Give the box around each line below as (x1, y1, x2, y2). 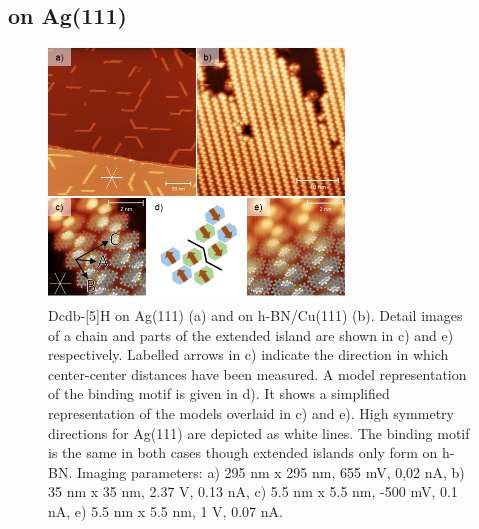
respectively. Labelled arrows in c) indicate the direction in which (48, 344, 449, 365)
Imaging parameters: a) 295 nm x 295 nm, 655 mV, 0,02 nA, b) (76, 461, 465, 482)
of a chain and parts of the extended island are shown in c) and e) (48, 324, 454, 345)
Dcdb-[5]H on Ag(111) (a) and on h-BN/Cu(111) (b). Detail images (48, 304, 463, 325)
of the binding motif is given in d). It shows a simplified (48, 383, 390, 404)
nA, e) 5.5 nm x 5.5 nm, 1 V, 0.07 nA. (48, 500, 283, 521)
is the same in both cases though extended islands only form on (48, 442, 438, 463)
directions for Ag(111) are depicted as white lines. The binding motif (48, 422, 470, 443)
